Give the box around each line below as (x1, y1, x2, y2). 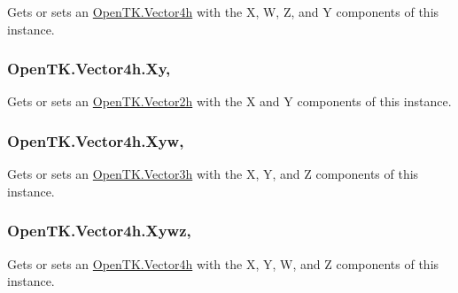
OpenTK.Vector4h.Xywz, (7, 220, 191, 242)
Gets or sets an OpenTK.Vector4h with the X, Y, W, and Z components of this (7, 254, 439, 273)
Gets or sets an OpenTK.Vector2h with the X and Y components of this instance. (7, 92, 452, 111)
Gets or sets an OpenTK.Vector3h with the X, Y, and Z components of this (7, 165, 419, 183)
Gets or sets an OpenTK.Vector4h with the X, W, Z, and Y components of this (7, 3, 439, 20)
